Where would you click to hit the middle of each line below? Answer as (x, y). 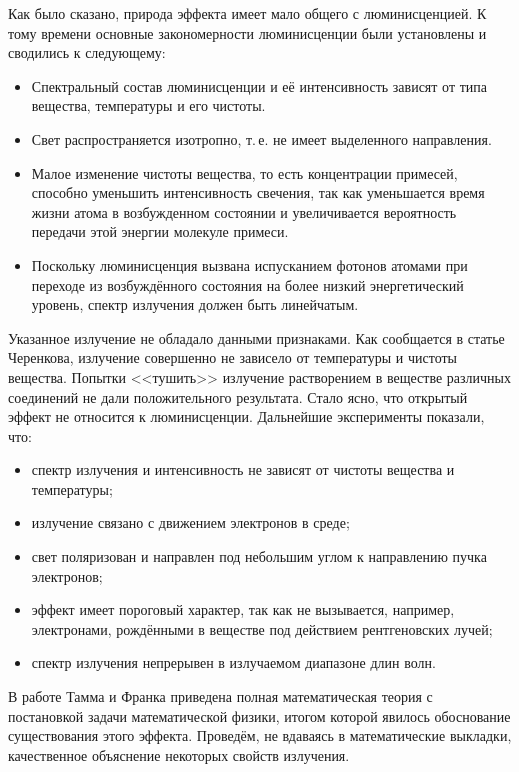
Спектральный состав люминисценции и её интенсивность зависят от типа (259, 85)
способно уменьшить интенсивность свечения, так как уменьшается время (258, 192)
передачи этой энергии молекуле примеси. (160, 231)
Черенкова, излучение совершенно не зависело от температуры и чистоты (233, 357)
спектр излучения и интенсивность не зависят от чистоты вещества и (243, 469)
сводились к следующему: (87, 52)
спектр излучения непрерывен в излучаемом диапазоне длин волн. (233, 662)
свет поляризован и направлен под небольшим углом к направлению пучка (259, 556)
